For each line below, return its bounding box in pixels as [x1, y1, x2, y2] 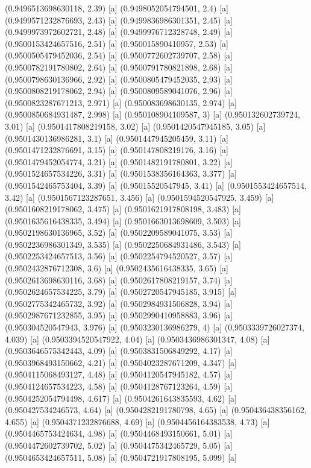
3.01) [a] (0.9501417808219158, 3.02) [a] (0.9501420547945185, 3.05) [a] [5, 119, 266, 132]
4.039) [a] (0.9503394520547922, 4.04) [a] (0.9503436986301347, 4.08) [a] [5, 332, 270, 345]
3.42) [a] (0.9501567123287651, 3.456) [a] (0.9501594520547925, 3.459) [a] [5, 191, 274, 203]
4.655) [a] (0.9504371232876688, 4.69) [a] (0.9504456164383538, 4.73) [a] [5, 415, 270, 428]
